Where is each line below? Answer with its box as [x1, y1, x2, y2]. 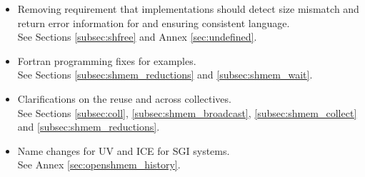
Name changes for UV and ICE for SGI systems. [17, 143, 230, 158]
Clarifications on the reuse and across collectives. [17, 91, 231, 106]
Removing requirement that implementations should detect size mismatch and [17, 1, 359, 16]
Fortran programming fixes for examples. [17, 53, 196, 68]
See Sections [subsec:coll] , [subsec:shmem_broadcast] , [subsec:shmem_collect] [17, 105, 357, 120]
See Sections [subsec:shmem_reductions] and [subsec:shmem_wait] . [17, 67, 313, 82]
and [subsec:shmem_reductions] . [17, 119, 160, 134]
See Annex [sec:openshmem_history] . [17, 157, 181, 172]
